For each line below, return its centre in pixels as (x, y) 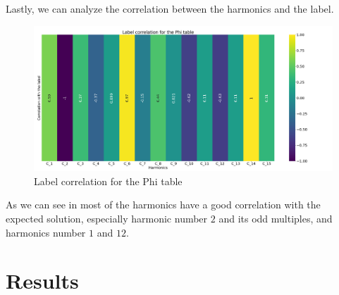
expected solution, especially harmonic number (107, 218)
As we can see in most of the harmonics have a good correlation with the (163, 205)
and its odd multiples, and (276, 218)
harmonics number (46, 232)
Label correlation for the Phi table (108, 181)
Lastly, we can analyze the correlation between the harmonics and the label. (170, 8)
